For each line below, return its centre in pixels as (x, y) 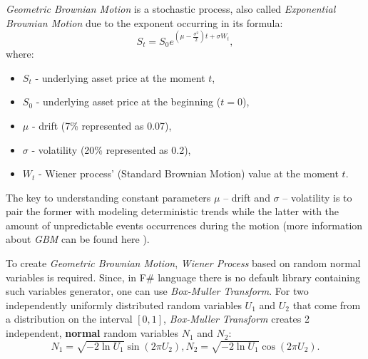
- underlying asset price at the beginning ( (128, 102)
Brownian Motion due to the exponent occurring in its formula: (144, 22)
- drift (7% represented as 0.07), (102, 125)
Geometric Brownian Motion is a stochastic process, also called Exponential (171, 9)
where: (20, 54)
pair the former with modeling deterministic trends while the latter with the (173, 211)
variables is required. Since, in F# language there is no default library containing (183, 277)
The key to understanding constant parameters (108, 197)
